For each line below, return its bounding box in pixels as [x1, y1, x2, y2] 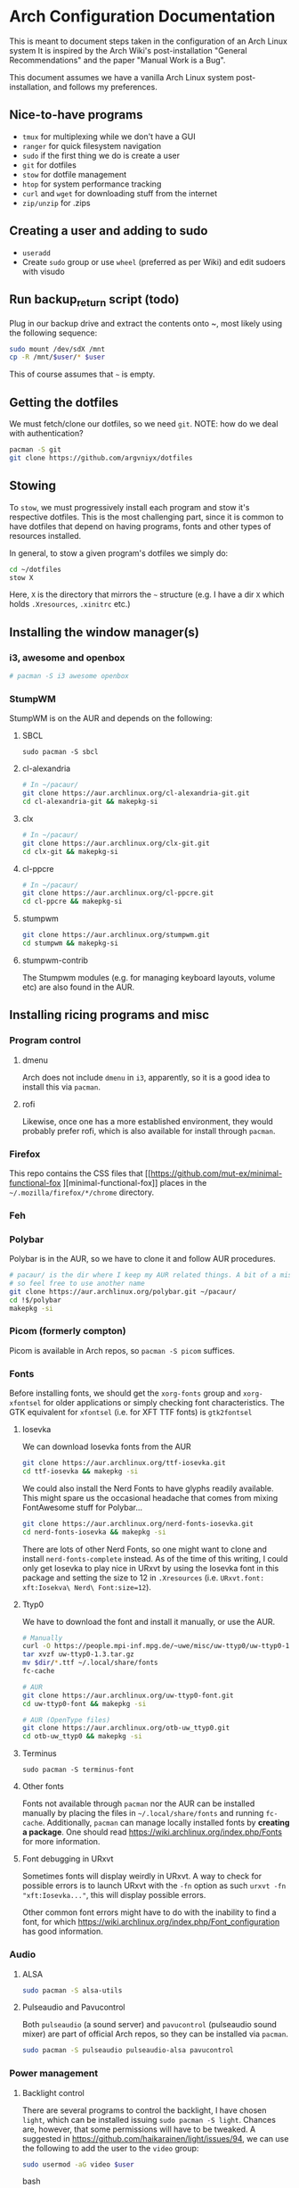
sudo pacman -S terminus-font [21, 1765, 135, 1775]
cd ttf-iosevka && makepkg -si [21, 1466, 139, 1476]
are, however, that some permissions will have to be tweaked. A [21, 2124, 256, 2134]
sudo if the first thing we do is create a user [21, 150, 181, 161]
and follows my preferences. [53, 81, 158, 92]
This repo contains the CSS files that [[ [9, 1167, 151, 1179]
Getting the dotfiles [9, 394, 119, 410]
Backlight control [21, 2087, 85, 2098]
